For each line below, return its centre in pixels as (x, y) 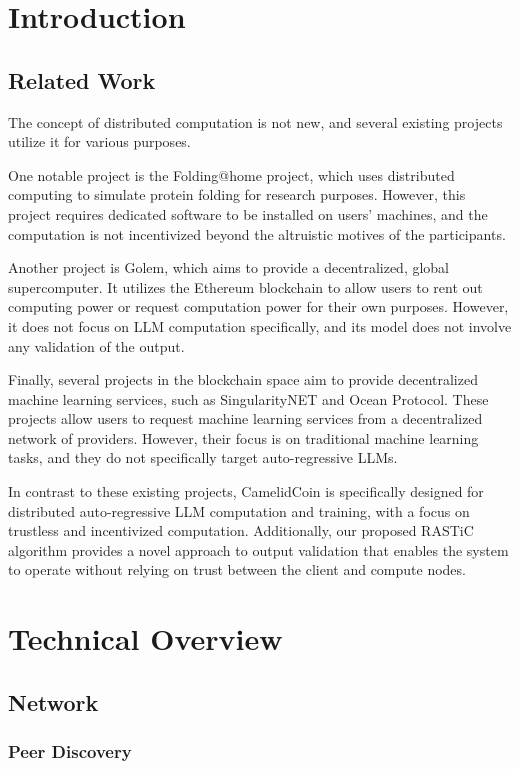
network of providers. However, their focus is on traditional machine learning (243, 437)
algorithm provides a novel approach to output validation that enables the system (258, 549)
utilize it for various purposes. (99, 141)
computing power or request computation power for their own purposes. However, (258, 306)
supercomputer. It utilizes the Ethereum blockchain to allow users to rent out (245, 286)
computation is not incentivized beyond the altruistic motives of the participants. (257, 233)
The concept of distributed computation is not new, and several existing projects (255, 121)
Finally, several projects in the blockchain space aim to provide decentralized (243, 379)
